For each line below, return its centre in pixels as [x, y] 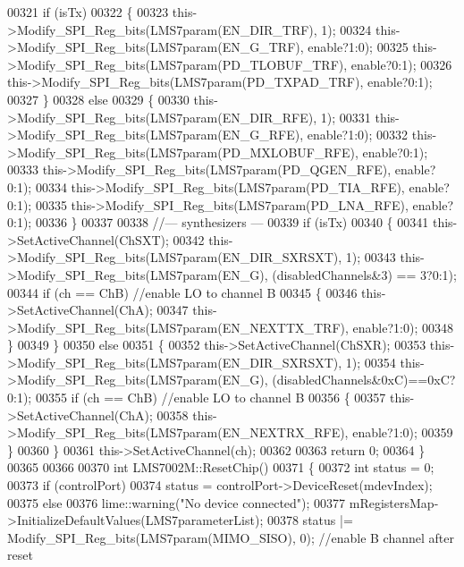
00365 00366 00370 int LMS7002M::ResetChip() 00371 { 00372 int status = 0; [221, 467]
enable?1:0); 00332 [358, 135]
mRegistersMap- [394, 502]
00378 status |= [310, 520]
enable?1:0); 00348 [403, 327]
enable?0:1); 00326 [401, 64]
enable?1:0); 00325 [358, 47]
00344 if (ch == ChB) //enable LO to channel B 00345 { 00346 [182, 292]
